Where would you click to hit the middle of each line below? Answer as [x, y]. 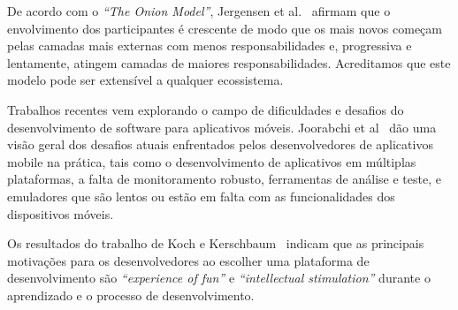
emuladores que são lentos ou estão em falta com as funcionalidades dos [201, 196]
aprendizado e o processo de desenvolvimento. [131, 295]
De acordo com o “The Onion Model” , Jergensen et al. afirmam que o [199, 11]
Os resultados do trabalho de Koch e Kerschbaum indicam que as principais [216, 243]
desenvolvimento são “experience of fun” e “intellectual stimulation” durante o [219, 278]
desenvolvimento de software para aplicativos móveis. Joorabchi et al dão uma [222, 127]
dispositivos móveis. [61, 213]
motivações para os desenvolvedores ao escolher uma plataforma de [188, 260]
